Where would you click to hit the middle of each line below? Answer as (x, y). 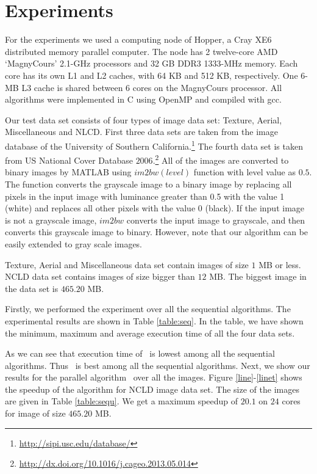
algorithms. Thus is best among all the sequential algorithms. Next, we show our (158, 365)
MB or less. (280, 264)
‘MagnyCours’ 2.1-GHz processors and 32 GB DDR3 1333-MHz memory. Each (151, 63)
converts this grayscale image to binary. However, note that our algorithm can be (157, 232)
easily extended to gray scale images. (74, 243)
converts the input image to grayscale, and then (216, 220)
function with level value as (245, 172)
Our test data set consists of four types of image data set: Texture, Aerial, (144, 119)
